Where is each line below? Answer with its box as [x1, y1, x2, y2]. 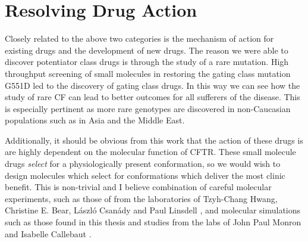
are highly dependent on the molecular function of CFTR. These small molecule [5, 145, 296, 158]
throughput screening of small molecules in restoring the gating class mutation [5, 67, 291, 79]
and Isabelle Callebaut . [5, 227, 92, 240]
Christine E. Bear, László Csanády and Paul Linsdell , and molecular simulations [5, 204, 301, 216]
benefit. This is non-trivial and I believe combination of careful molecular [5, 181, 272, 193]
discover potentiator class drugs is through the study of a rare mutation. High [5, 55, 289, 68]
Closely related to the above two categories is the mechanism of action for [5, 32, 274, 45]
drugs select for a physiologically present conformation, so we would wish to [5, 157, 281, 170]
